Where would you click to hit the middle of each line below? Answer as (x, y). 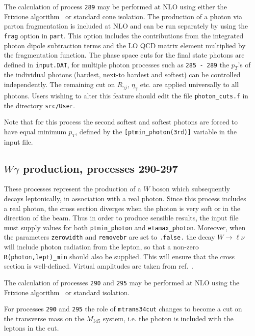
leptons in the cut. (32, 328)
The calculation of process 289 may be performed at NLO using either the (115, 6)
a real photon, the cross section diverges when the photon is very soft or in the (122, 208)
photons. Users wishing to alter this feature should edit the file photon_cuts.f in (126, 95)
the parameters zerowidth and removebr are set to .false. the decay (110, 237)
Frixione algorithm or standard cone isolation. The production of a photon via (123, 16)
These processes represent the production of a (73, 189)
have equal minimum (35, 131)
